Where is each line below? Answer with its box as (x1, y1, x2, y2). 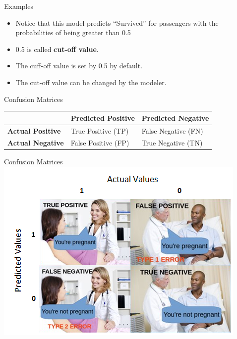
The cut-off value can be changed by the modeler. (15, 77, 167, 87)
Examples (4, 1, 33, 11)
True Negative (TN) (141, 138, 203, 148)
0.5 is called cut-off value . (15, 44, 99, 54)
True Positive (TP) (70, 125, 129, 136)
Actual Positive (7, 125, 61, 136)
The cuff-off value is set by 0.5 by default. (15, 60, 143, 71)
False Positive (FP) (70, 138, 129, 148)
